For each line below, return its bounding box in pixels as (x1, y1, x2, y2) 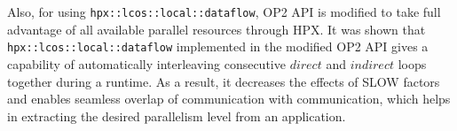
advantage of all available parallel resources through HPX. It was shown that (7, 19, 426, 38)
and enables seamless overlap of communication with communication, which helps (7, 89, 451, 108)
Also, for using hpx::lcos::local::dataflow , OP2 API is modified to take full (7, 3, 441, 20)
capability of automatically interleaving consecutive (7, 54, 286, 73)
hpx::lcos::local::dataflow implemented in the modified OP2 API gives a (7, 37, 429, 56)
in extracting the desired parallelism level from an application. (7, 106, 346, 125)
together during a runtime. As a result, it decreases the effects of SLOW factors (7, 72, 440, 90)
